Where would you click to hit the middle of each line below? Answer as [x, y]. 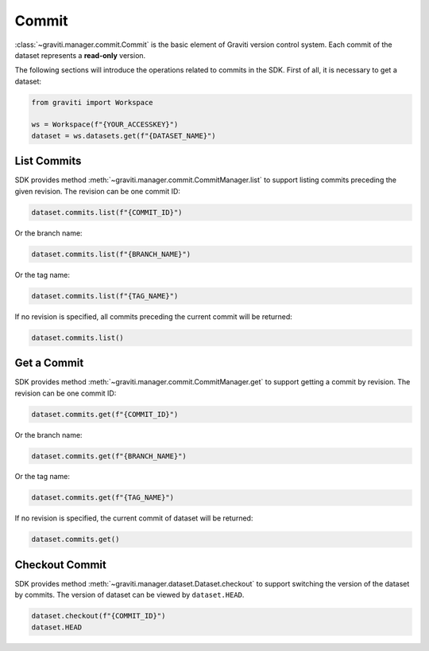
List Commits [48, 161]
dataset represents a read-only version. [80, 55]
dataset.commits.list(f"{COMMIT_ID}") [107, 212]
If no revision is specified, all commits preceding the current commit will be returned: [154, 316]
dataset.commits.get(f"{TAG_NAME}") [103, 498]
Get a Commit [49, 363]
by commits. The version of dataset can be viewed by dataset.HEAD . [129, 595]
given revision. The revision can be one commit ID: [97, 191]
